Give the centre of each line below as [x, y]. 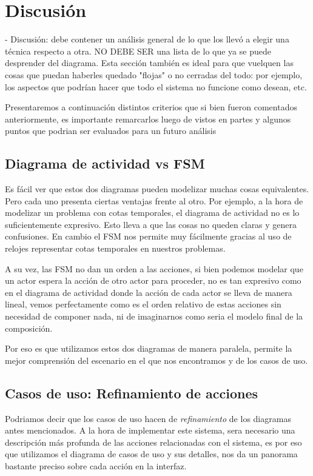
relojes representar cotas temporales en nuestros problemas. [115, 248]
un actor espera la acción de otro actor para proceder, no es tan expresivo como [153, 280]
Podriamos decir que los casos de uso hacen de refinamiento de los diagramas [148, 418]
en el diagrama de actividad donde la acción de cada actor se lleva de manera [149, 292]
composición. [29, 328]
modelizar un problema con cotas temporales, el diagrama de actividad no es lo [152, 213]
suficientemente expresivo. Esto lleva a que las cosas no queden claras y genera [151, 224]
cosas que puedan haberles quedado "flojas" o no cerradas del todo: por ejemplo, [154, 74]
